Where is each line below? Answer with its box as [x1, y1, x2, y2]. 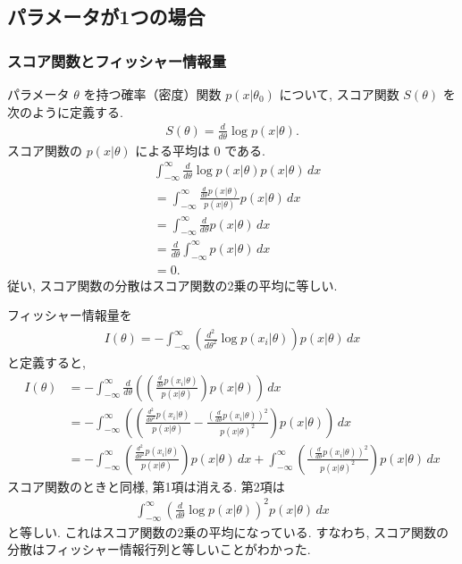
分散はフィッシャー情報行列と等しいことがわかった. [7, 540, 311, 559]
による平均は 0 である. [135, 140, 266, 159]
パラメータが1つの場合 [7, 3, 206, 30]
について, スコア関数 [279, 85, 399, 103]
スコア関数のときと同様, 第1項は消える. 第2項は [7, 476, 285, 495]
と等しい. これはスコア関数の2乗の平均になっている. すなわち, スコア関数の [7, 522, 449, 541]
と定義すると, [7, 353, 86, 372]
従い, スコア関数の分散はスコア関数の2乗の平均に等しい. [7, 275, 338, 294]
